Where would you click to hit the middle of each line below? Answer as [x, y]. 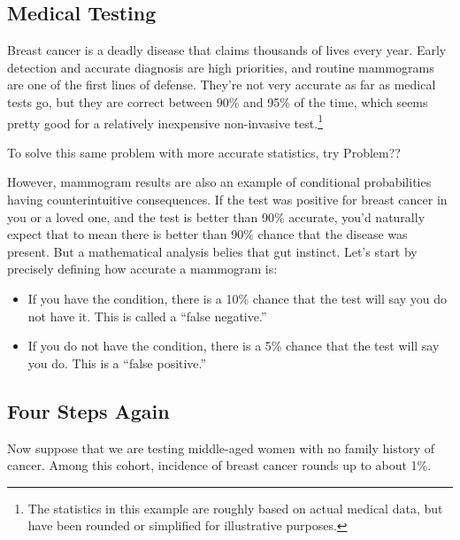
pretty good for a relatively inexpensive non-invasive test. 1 [165, 121]
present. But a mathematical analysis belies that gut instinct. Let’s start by [212, 251]
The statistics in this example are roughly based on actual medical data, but [235, 508]
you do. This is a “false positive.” [117, 363]
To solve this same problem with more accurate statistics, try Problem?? [204, 152]
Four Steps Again [88, 410]
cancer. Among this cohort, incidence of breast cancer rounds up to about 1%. [219, 465]
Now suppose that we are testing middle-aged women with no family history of [221, 447]
